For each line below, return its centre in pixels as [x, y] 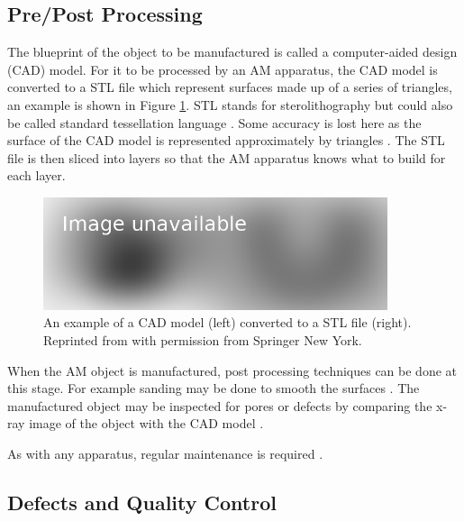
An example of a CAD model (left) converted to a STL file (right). [227, 322]
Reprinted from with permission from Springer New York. [203, 339]
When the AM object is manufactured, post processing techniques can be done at [232, 370]
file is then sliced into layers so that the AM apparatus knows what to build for [227, 157]
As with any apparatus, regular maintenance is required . [165, 453]
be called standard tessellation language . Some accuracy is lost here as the [214, 122]
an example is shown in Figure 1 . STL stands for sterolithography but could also [230, 104]
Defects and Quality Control [142, 502]
